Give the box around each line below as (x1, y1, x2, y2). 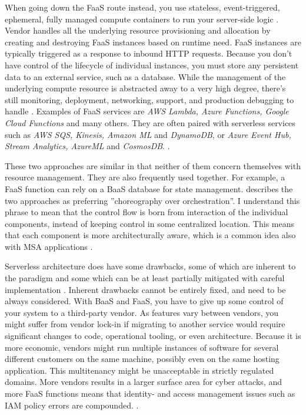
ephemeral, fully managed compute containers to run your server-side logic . (5, 12, 279, 25)
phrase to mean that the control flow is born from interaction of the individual (5, 206, 288, 218)
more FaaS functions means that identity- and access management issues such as (5, 387, 295, 399)
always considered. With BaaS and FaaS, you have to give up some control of (5, 295, 284, 307)
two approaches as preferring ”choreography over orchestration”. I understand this (5, 194, 300, 206)
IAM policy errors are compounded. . (5, 398, 139, 411)
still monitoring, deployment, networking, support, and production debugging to (5, 93, 294, 106)
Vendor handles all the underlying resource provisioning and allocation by (5, 24, 271, 37)
